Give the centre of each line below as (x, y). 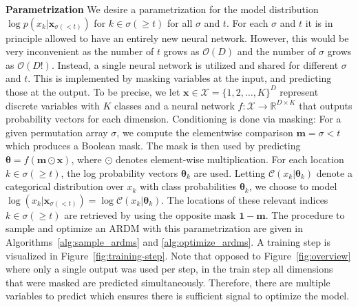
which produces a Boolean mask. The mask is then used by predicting (153, 146)
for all (180, 22)
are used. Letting (230, 172)
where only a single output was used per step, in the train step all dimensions (169, 269)
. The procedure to (305, 214)
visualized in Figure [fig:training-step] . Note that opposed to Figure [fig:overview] (178, 255)
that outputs (326, 105)
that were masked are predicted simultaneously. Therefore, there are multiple (168, 282)
